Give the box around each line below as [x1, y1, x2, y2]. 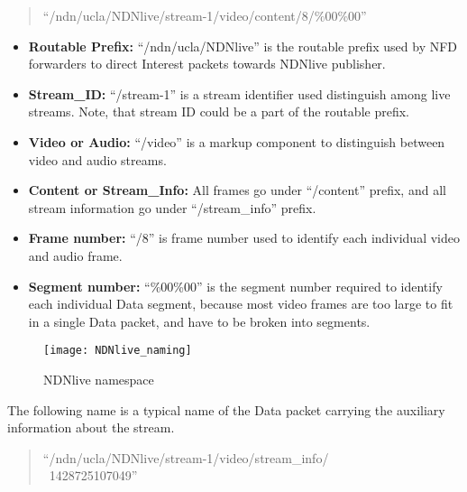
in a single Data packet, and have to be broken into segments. [28, 311, 371, 330]
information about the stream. [7, 418, 175, 437]
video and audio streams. [28, 150, 167, 169]
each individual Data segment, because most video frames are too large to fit [28, 294, 453, 313]
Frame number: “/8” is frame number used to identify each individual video [28, 228, 460, 247]
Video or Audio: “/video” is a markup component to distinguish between [28, 132, 445, 151]
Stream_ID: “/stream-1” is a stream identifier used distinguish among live [28, 84, 451, 103]
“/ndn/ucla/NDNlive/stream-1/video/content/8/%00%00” [42, 6, 367, 24]
